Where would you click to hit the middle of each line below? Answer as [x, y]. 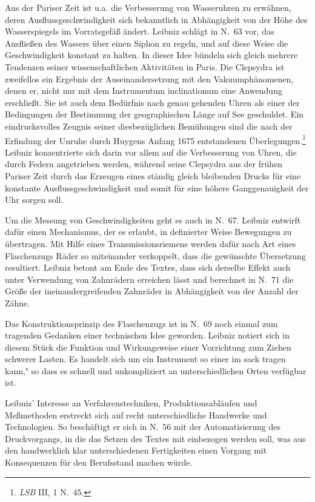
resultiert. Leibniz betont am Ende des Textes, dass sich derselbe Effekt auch [148, 267]
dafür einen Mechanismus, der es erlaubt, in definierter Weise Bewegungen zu [148, 232]
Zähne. [18, 302]
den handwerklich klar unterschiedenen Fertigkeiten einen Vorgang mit [136, 450]
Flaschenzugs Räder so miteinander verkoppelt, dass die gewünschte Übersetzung [155, 255]
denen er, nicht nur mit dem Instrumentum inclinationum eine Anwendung [144, 91]
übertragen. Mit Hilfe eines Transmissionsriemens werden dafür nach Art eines [151, 243]
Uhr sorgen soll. [34, 200]
